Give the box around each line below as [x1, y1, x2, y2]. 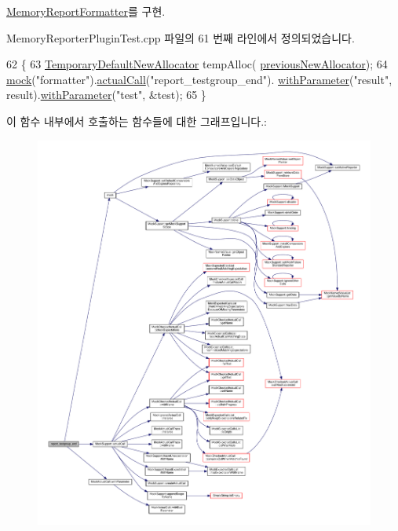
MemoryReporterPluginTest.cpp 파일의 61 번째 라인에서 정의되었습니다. [6, 29, 355, 46]
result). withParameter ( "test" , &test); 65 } [6, 86, 206, 103]
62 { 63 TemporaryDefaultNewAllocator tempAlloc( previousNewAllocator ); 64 [6, 56, 388, 72]
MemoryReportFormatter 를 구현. [6, 3, 166, 19]
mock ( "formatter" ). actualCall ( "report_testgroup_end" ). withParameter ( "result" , [6, 71, 393, 87]
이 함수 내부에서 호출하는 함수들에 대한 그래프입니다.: [6, 112, 267, 129]
